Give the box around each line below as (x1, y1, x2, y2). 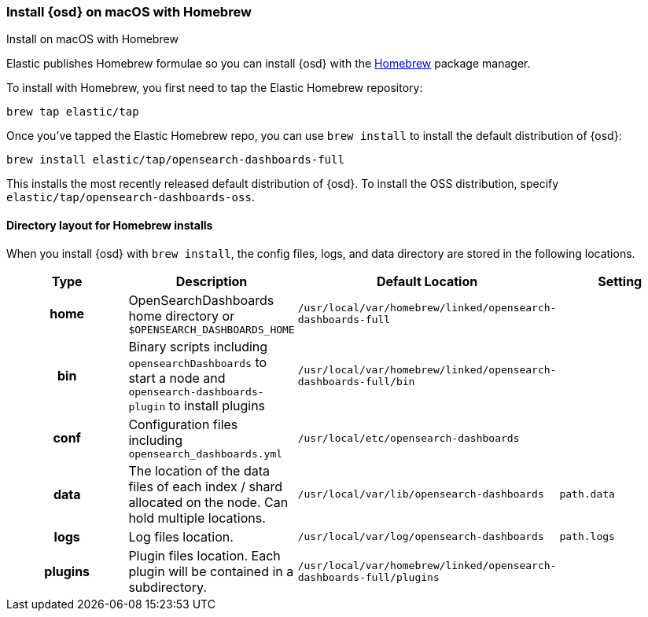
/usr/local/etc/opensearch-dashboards (297, 432, 520, 444)
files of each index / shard (128, 478, 282, 494)
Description (175, 273, 248, 289)
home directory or (128, 307, 235, 324)
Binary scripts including (128, 338, 268, 354)
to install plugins (168, 397, 266, 413)
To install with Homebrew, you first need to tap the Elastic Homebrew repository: (6, 81, 423, 95)
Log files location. (128, 528, 234, 545)
